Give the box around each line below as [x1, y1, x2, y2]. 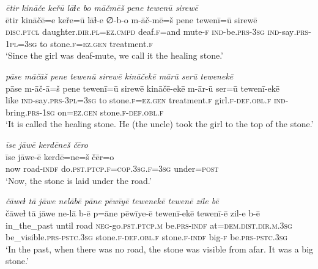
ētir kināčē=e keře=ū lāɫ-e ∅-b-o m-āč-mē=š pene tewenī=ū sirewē [6, 13, 257, 26]
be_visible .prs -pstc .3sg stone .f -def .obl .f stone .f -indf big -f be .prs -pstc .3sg [6, 230, 288, 243]
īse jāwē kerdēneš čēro [6, 138, 88, 150]
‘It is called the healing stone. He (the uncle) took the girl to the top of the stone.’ [6, 117, 314, 130]
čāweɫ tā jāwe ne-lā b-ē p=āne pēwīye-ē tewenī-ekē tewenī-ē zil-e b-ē [6, 206, 260, 219]
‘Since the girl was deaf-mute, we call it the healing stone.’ [6, 49, 223, 62]
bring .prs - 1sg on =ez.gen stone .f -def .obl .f [6, 105, 164, 118]
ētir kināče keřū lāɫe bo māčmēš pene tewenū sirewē [6, 1, 199, 13]
